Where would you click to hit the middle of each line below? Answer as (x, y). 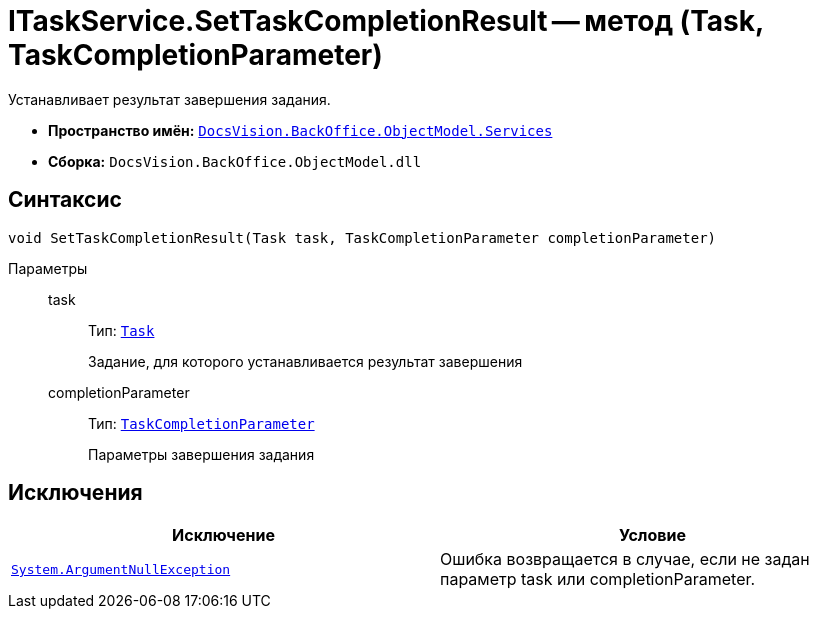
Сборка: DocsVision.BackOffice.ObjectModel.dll (235, 161)
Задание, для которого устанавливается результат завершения (305, 361)
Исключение (223, 535)
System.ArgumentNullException (121, 569)
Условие (652, 535)
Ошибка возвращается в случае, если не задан (625, 559)
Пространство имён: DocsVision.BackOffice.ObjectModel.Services (300, 130)
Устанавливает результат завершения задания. (169, 99)
